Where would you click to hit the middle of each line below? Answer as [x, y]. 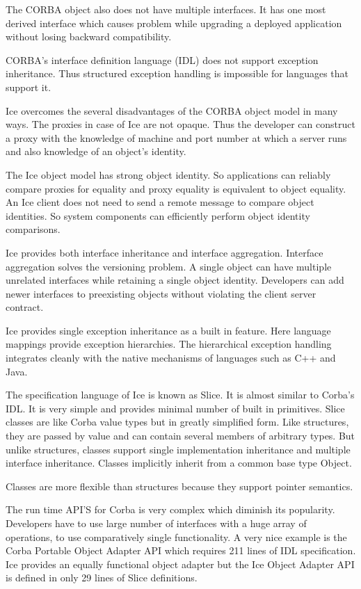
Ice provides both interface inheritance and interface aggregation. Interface [165, 252]
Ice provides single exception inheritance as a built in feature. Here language [168, 330]
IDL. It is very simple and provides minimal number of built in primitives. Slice [175, 408]
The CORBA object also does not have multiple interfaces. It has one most [166, 9]
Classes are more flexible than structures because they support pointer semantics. [179, 486]
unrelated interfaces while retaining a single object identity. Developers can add [175, 280]
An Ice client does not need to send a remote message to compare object [160, 202]
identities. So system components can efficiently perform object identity [158, 215]
